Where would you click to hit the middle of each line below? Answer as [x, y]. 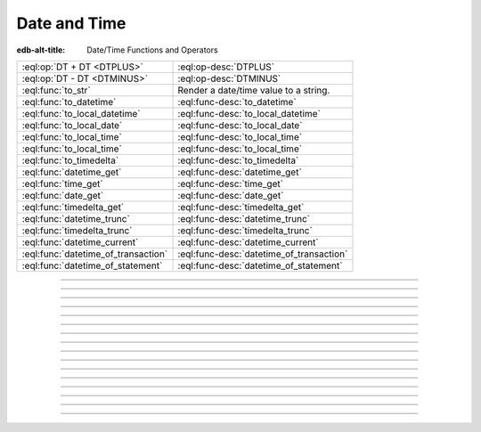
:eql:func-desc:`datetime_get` [240, 172]
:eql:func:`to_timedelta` [70, 160]
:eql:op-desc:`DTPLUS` [226, 67]
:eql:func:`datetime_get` [72, 172]
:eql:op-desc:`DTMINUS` [229, 78]
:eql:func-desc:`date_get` [231, 195]
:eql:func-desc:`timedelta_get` [241, 207]
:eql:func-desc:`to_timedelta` [238, 160]
